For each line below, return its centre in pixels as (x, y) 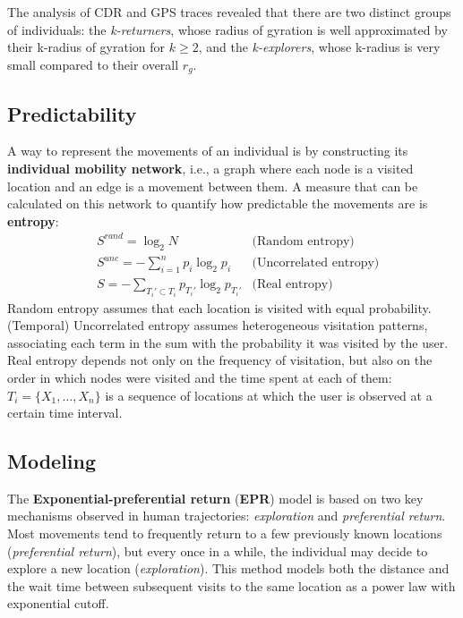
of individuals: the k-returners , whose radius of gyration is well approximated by (227, 29)
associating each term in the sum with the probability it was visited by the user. (228, 342)
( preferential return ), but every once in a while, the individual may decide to (218, 550)
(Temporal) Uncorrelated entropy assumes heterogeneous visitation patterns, (218, 325)
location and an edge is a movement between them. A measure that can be (213, 186)
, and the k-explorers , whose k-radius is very (319, 47)
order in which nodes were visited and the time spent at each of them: (200, 377)
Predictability (72, 113)
